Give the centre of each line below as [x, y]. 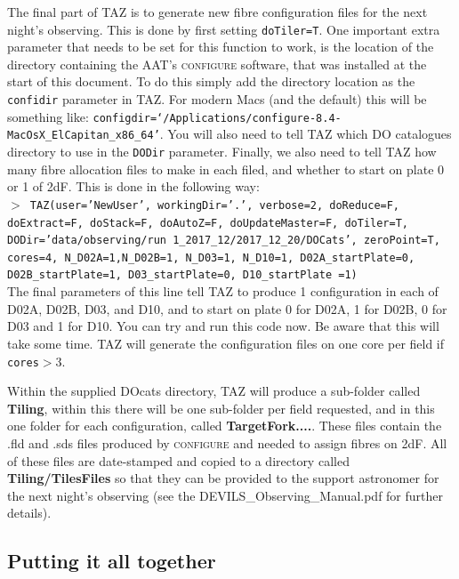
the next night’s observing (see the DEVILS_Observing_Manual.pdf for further [225, 495]
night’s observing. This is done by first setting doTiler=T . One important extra [224, 29]
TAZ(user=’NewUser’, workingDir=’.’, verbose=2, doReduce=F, [215, 205]
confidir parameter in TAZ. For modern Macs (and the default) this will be [217, 99]
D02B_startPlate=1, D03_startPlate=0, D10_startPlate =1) [182, 275]
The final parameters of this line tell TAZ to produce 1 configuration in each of [223, 291]
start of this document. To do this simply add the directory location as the [211, 81]
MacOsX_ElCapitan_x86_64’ [84, 136]
